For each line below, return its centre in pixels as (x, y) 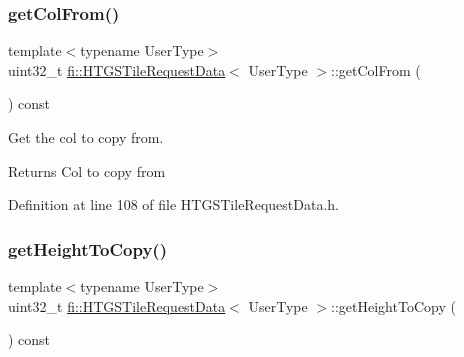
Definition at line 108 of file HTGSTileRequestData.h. (173, 204)
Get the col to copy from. (86, 137)
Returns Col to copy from (87, 170)
